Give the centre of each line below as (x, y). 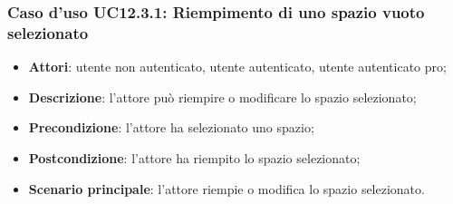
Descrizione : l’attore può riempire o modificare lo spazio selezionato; (222, 97)
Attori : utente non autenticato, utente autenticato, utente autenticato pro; (237, 67)
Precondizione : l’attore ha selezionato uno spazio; (171, 127)
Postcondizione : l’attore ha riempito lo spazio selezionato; (194, 157)
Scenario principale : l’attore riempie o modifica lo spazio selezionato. (226, 188)
